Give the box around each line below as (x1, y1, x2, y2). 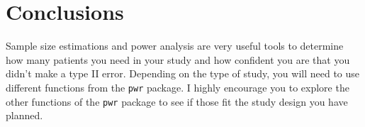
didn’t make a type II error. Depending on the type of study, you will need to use (6, 66, 360, 81)
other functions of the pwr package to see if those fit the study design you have (6, 94, 348, 109)
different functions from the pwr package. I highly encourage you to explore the (6, 79, 349, 94)
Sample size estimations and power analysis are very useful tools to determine (6, 38, 344, 53)
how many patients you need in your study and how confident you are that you (6, 52, 350, 67)
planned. (6, 108, 43, 123)
